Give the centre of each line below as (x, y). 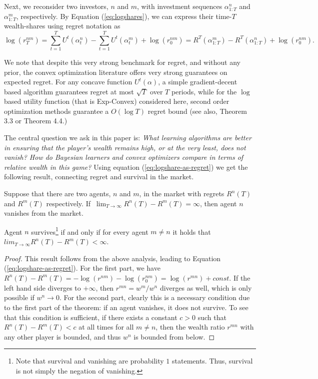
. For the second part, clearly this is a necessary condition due (154, 297)
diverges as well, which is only (206, 287)
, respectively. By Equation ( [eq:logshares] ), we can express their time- (124, 16)
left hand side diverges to (42, 287)
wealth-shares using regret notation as (62, 26)
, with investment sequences (180, 6)
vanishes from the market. (44, 213)
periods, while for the (204, 91)
